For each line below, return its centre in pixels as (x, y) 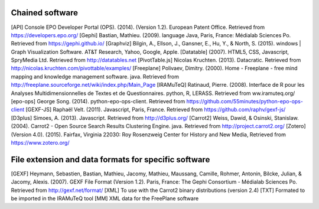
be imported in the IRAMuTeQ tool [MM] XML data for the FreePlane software (105, 198)
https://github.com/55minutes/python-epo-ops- (245, 102)
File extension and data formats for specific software (110, 159)
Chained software (45, 13)
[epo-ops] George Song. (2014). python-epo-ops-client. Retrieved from (98, 102)
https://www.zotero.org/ (40, 142)
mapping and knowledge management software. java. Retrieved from (95, 76)
